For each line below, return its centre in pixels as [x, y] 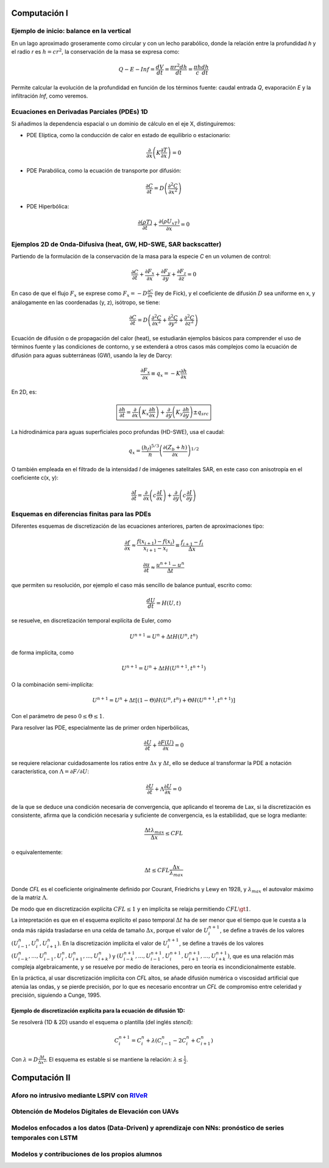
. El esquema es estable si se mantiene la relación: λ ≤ [114, 1059]
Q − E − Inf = [137, 69]
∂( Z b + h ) [175, 448]
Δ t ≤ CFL [157, 871]
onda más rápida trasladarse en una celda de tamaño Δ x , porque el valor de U [110, 930]
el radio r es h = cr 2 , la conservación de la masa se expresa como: [95, 52]
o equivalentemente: [37, 852]
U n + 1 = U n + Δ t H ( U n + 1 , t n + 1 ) [164, 668]
